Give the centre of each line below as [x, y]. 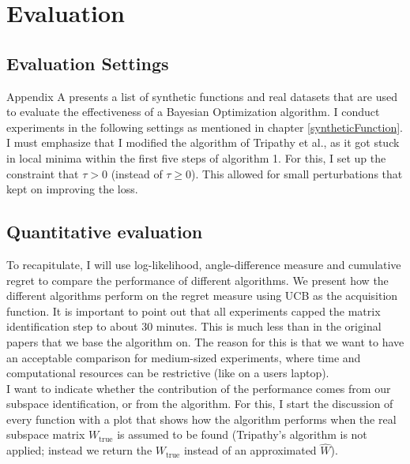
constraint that [43, 173]
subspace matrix [46, 434]
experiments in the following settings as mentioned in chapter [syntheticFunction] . [205, 127]
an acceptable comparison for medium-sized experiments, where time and [184, 357]
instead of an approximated [250, 450]
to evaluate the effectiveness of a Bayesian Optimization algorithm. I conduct [193, 112]
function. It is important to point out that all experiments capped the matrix [194, 311]
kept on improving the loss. [72, 189]
